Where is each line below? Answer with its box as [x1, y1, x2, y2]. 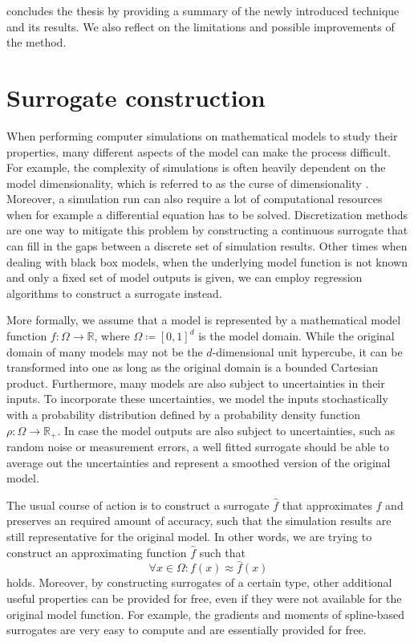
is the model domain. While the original [198, 328, 395, 344]
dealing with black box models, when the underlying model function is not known [6, 253, 408, 270]
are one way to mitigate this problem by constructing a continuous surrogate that [6, 222, 408, 238]
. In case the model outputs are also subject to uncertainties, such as [57, 421, 395, 438]
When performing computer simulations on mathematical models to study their [6, 127, 398, 144]
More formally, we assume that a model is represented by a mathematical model [6, 311, 401, 328]
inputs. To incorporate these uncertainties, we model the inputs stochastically [6, 390, 388, 407]
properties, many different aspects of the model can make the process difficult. [6, 143, 392, 160]
